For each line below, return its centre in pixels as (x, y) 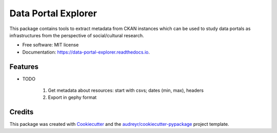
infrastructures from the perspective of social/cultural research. (77, 35)
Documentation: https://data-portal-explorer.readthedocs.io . (86, 52)
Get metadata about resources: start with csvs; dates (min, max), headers (126, 90)
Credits (22, 112)
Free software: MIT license (51, 45)
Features (24, 66)
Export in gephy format (72, 97)
